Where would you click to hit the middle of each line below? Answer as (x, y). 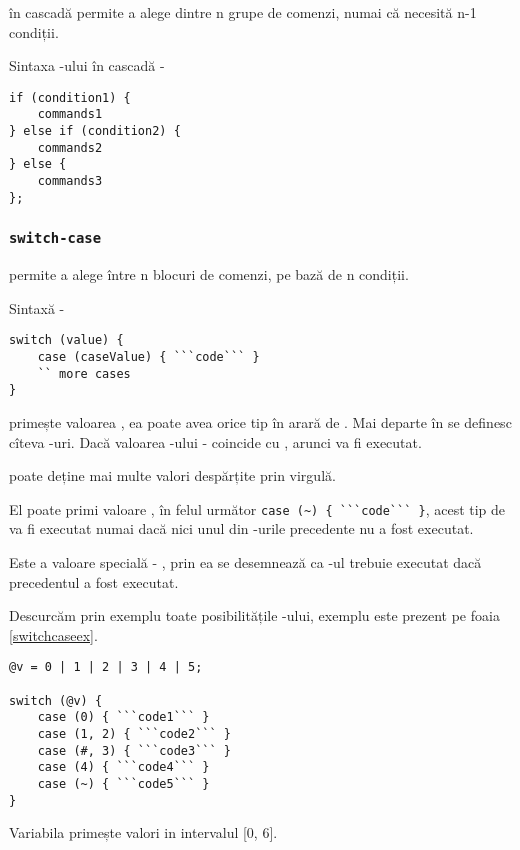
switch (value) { (66, 340)
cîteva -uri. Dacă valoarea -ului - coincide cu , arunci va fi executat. (215, 441)
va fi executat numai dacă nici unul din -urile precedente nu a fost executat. (241, 528)
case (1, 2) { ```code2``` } (134, 734)
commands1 (70, 114)
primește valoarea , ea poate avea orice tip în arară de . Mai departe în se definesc (260, 421)
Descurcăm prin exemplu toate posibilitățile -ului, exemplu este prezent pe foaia (254, 615)
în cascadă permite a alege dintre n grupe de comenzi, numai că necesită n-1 (243, 12)
